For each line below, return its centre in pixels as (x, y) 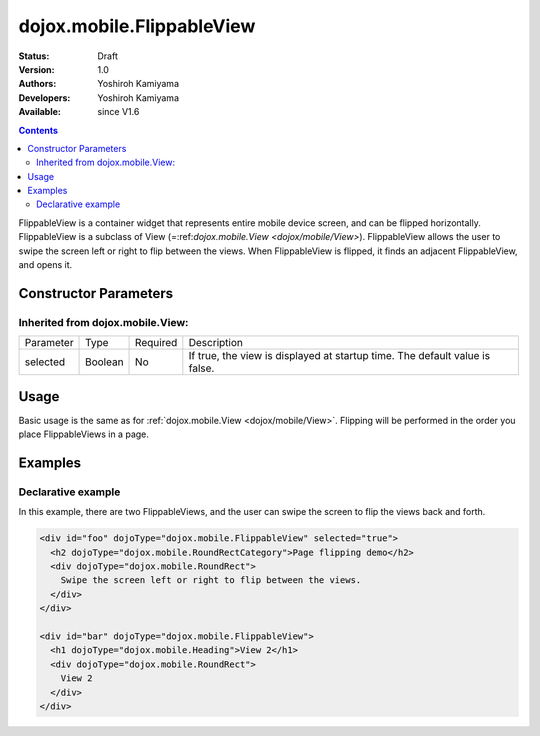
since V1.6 (118, 112)
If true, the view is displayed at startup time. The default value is (339, 356)
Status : (34, 56)
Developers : (44, 97)
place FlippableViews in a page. (84, 434)
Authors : (37, 84)
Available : (40, 112)
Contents (38, 130)
